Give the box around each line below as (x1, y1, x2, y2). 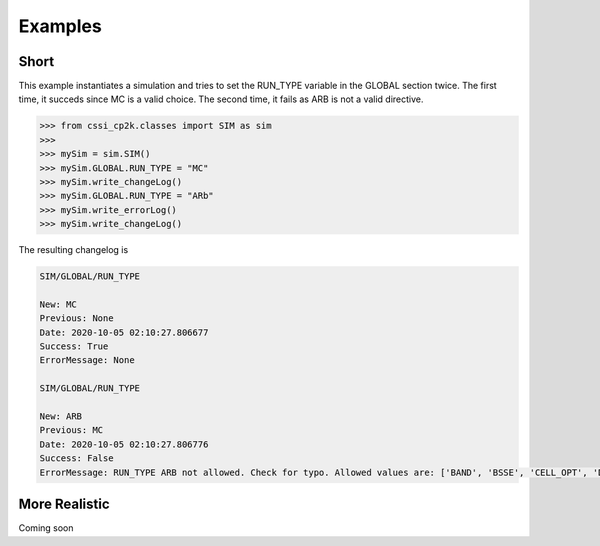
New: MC (39, 298, 77, 310)
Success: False (39, 453, 114, 464)
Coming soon (18, 522, 74, 534)
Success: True (39, 341, 109, 352)
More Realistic (18, 496, 110, 513)
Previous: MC (39, 425, 104, 436)
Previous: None (39, 313, 114, 324)
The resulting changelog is (18, 244, 129, 256)
